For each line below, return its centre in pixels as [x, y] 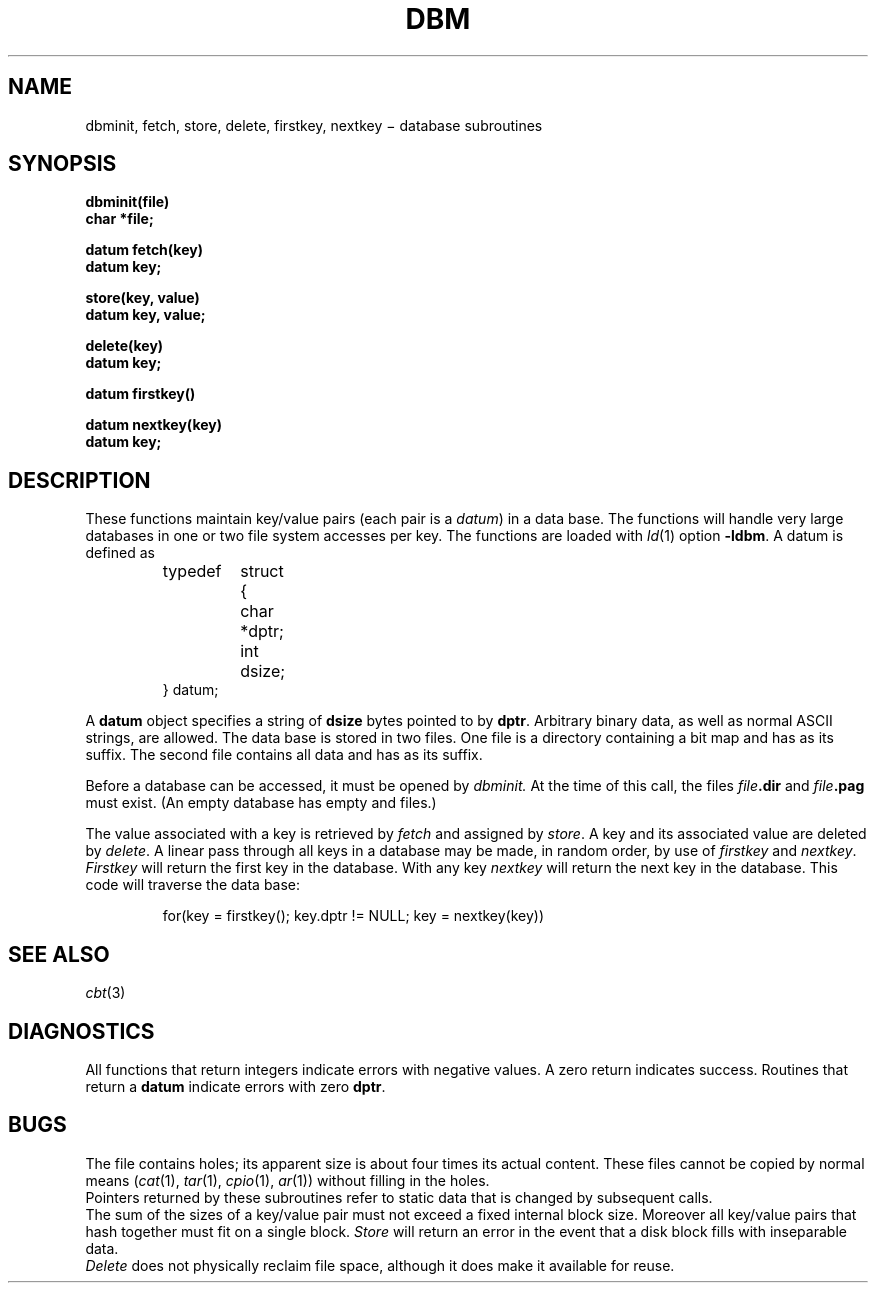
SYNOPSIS [62, 164]
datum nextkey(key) [153, 425]
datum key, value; [145, 315]
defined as [120, 553]
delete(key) [124, 346]
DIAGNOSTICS [81, 1031]
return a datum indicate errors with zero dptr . [235, 1086]
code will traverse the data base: [193, 885]
